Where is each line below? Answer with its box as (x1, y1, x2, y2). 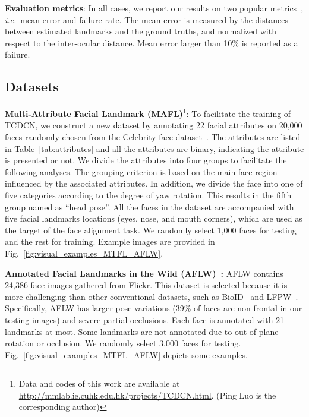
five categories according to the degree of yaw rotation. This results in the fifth (5, 188, 292, 201)
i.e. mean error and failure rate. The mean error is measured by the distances (5, 13, 288, 26)
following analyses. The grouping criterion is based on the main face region (5, 165, 278, 178)
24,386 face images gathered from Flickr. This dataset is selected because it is (5, 279, 288, 291)
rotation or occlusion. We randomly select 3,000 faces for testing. (5, 337, 241, 349)
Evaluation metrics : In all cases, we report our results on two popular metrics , (5, 2, 304, 14)
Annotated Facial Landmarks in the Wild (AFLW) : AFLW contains (5, 267, 283, 279)
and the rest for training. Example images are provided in (5, 235, 215, 248)
